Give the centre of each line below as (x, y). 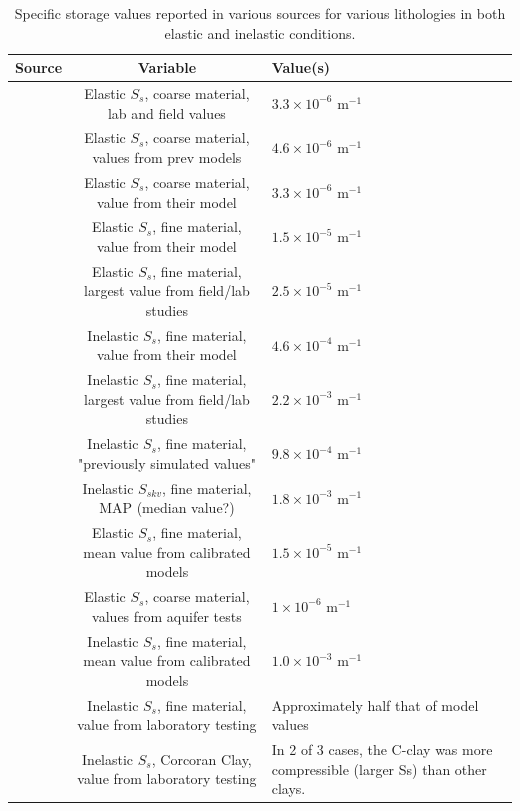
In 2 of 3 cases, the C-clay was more (382, 749)
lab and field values (166, 112)
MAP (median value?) (167, 507)
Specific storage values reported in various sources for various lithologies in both (260, 13)
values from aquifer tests (167, 615)
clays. (288, 788)
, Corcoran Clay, (201, 758)
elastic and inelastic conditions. (260, 32)
